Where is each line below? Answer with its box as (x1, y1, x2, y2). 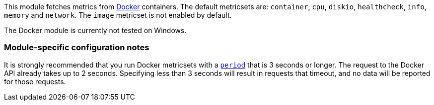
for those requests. (4, 77, 66, 86)
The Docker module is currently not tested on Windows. (4, 26, 187, 35)
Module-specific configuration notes (4, 42, 149, 53)
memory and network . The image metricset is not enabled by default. (4, 11, 232, 19)
